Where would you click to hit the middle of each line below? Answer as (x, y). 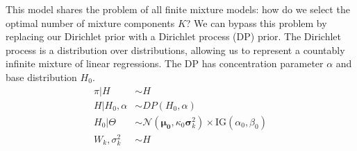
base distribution (41, 77)
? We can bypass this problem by (256, 23)
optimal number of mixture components (90, 23)
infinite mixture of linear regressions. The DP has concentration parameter (165, 63)
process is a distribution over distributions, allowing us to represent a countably (175, 50)
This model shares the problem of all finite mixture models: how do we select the (178, 9)
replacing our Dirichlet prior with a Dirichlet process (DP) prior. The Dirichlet (173, 36)
